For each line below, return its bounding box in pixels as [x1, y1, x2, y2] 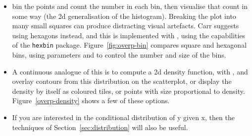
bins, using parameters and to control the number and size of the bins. [12, 50, 226, 60]
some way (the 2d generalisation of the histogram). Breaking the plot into [12, 10, 236, 21]
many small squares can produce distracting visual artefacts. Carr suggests [12, 20, 239, 31]
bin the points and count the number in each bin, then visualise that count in [12, 1, 248, 11]
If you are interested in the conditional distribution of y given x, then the [12, 112, 235, 122]
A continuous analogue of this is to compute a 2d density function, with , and [12, 66, 248, 76]
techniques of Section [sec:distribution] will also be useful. [12, 122, 188, 132]
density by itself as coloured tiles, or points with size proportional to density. [12, 85, 245, 96]
